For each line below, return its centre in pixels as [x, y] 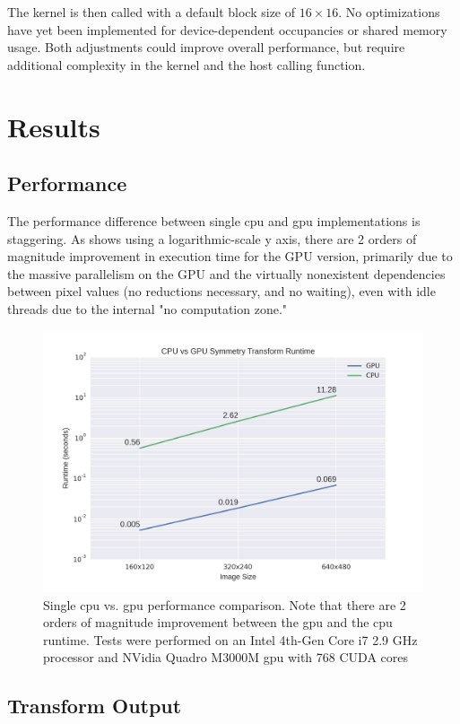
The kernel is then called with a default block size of [152, 12]
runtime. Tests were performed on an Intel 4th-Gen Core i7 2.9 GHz [230, 639]
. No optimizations [389, 12]
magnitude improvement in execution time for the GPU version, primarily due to [230, 256]
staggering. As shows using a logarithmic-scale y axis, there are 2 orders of [212, 238]
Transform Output [95, 706]
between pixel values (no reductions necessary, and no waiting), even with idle [221, 291]
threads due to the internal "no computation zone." [148, 308]
